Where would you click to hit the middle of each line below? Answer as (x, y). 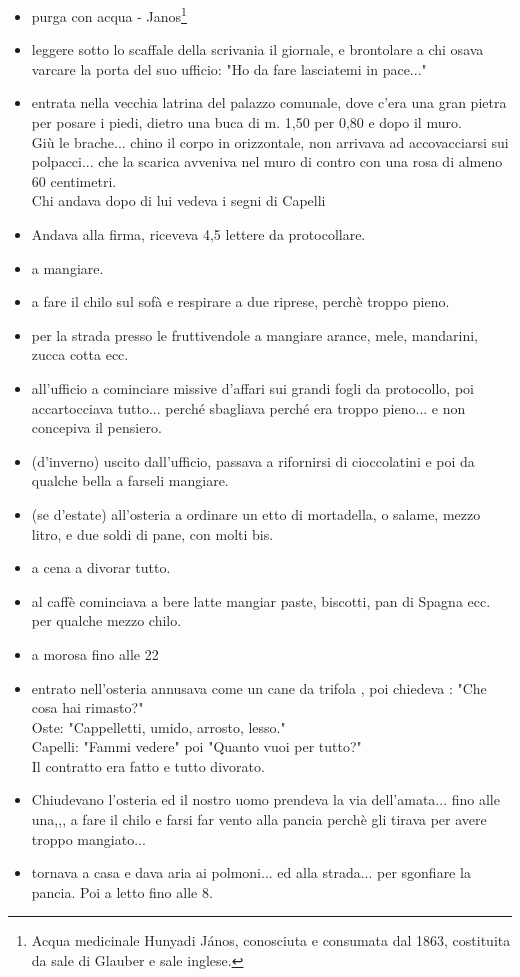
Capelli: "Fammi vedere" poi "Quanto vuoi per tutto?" (196, 746)
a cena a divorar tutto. (101, 567)
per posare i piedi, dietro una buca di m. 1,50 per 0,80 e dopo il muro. (246, 122)
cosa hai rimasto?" (87, 707)
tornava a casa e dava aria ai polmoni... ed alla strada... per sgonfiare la (251, 872)
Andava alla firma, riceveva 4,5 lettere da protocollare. (198, 234)
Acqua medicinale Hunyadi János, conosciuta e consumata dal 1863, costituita (271, 940)
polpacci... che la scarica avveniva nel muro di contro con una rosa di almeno (267, 161)
